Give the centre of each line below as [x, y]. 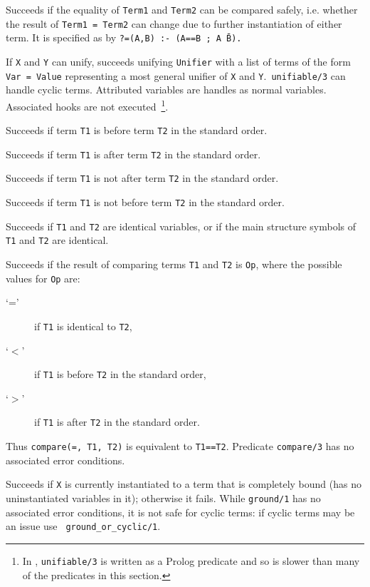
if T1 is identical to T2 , [83, 326]
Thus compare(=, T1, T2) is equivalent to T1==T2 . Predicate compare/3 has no [180, 446]
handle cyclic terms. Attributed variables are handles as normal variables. [166, 90]
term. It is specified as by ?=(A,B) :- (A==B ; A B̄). [124, 37]
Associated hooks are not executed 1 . [87, 105]
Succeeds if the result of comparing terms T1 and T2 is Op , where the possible [174, 264]
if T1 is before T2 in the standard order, [120, 374]
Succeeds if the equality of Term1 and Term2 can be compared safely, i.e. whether [182, 9]
